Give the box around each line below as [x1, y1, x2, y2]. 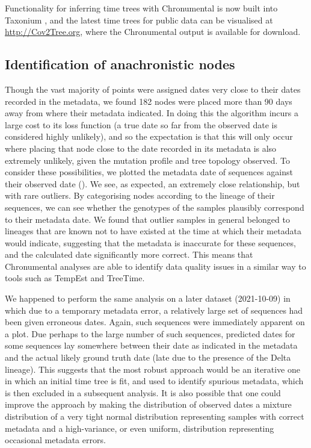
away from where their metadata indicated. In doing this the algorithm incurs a [5, 107, 299, 119]
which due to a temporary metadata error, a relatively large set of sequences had [5, 303, 303, 316]
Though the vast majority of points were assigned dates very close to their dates [5, 82, 301, 95]
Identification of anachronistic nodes [5, 55, 235, 73]
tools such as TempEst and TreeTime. [5, 272, 145, 284]
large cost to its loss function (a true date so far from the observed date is [5, 118, 277, 131]
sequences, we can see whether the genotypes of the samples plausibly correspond [5, 201, 304, 213]
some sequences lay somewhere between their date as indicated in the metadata [5, 339, 298, 352]
